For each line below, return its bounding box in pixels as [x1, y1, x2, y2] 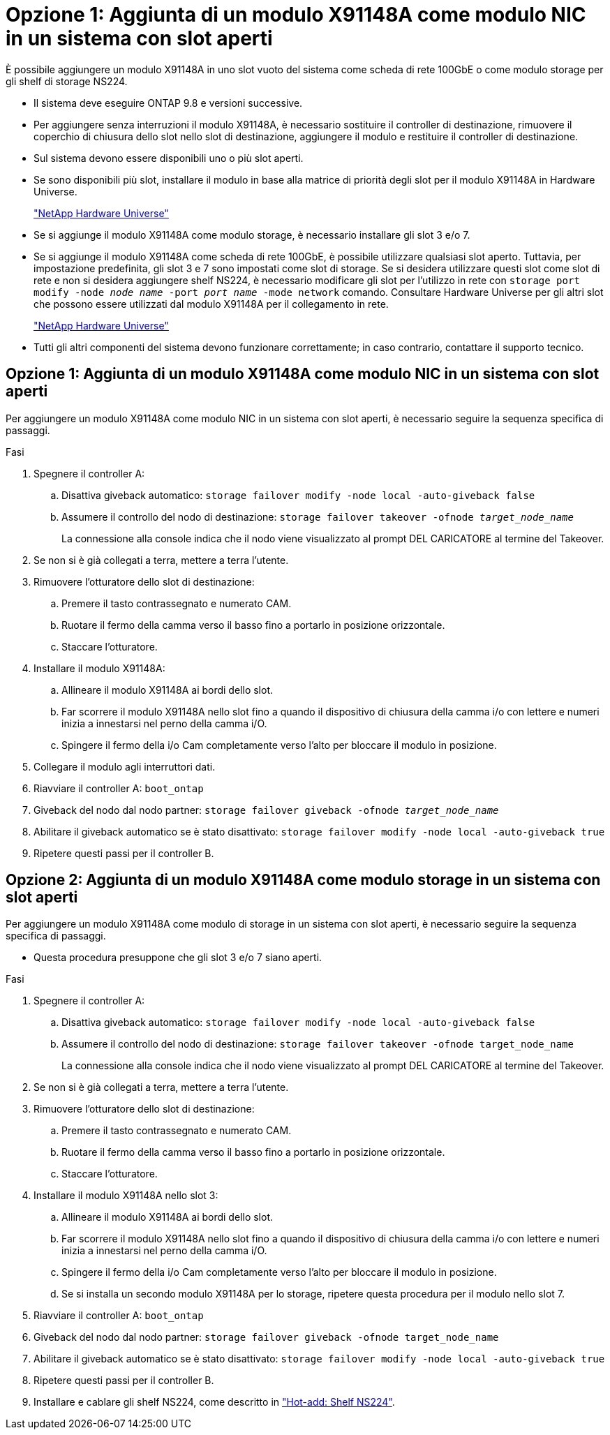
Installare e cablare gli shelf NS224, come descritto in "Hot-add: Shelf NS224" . [34, 1396, 395, 1408]
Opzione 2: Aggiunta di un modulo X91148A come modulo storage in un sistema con [6, 871, 601, 889]
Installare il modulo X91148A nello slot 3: [34, 1189, 218, 1202]
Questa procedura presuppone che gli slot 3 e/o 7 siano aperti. [34, 951, 322, 964]
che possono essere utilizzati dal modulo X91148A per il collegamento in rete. [34, 297, 389, 310]
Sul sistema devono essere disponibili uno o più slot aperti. [34, 151, 304, 164]
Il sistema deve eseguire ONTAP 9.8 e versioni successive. [34, 96, 303, 109]
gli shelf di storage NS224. [6, 75, 128, 87]
